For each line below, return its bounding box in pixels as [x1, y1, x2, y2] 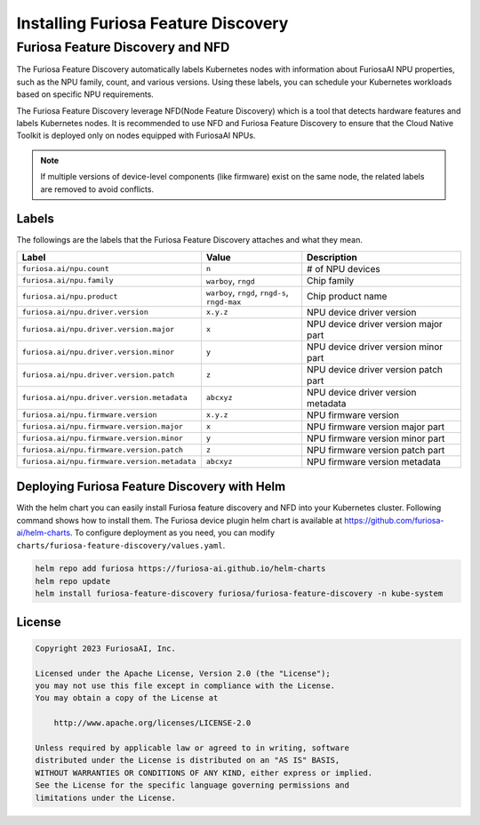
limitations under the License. [35, 792, 177, 803]
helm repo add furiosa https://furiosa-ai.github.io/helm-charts [35, 564, 326, 573]
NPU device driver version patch [307, 363, 444, 375]
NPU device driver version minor [307, 340, 444, 353]
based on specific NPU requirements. [16, 89, 155, 100]
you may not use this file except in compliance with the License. [35, 681, 336, 691]
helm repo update [35, 576, 111, 586]
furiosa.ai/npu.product [21, 292, 118, 301]
